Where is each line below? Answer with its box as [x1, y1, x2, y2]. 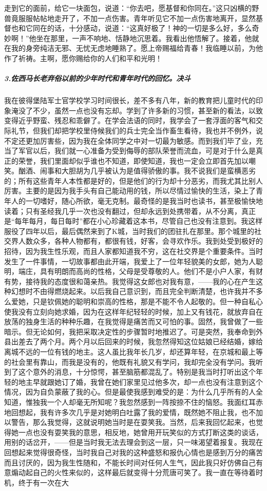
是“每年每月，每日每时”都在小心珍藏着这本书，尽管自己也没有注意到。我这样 [4, 215, 263, 226]
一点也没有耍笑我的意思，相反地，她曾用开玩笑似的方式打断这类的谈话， [18, 426, 263, 437]
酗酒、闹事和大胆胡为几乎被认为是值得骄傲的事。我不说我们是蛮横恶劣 [18, 165, 256, 176]
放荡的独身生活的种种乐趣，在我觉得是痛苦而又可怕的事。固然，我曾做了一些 [4, 316, 263, 327]
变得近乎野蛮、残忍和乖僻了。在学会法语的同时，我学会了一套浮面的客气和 [4, 115, 256, 126]
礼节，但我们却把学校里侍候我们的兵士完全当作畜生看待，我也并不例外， [11, 125, 256, 135]
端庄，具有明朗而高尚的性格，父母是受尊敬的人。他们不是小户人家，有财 [18, 266, 263, 277]
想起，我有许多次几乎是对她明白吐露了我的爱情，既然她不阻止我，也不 [18, 406, 256, 417]
